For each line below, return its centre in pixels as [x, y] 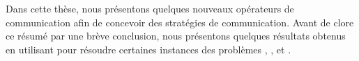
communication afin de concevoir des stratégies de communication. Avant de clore [180, 22]
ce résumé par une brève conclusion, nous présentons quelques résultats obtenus [176, 36]
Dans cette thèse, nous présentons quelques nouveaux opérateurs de [150, 8]
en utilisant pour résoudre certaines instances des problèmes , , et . [148, 49]
